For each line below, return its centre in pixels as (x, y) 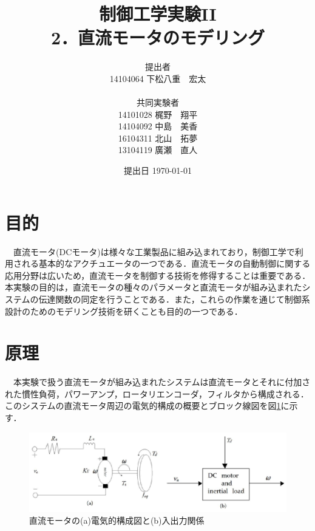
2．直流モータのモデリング (158, 37)
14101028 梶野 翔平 (158, 114)
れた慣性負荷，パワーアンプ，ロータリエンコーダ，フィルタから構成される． (157, 393)
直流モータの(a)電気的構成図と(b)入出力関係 (117, 520)
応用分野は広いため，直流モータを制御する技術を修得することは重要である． (158, 275)
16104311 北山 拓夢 (158, 138)
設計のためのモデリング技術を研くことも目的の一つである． (124, 311)
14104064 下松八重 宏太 (158, 78)
